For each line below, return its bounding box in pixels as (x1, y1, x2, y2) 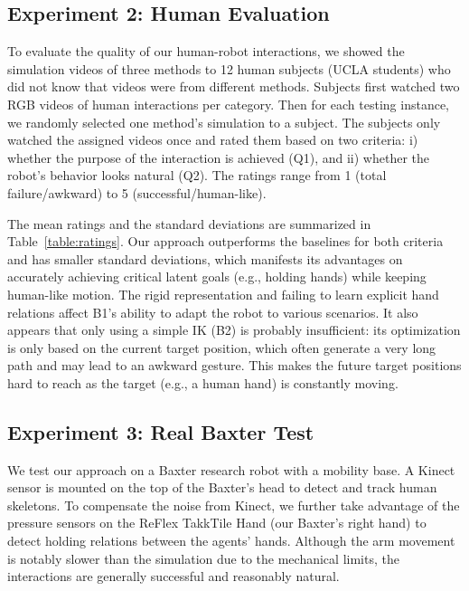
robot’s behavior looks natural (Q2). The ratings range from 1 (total (7, 166, 387, 185)
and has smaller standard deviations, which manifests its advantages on (7, 249, 403, 268)
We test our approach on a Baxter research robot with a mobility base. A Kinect (7, 460, 455, 479)
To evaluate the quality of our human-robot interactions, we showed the (7, 42, 405, 61)
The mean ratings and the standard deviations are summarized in (7, 214, 371, 233)
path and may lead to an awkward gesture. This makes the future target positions (7, 356, 462, 375)
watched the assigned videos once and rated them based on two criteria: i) (7, 130, 418, 149)
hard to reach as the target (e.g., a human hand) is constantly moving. (7, 373, 399, 392)
